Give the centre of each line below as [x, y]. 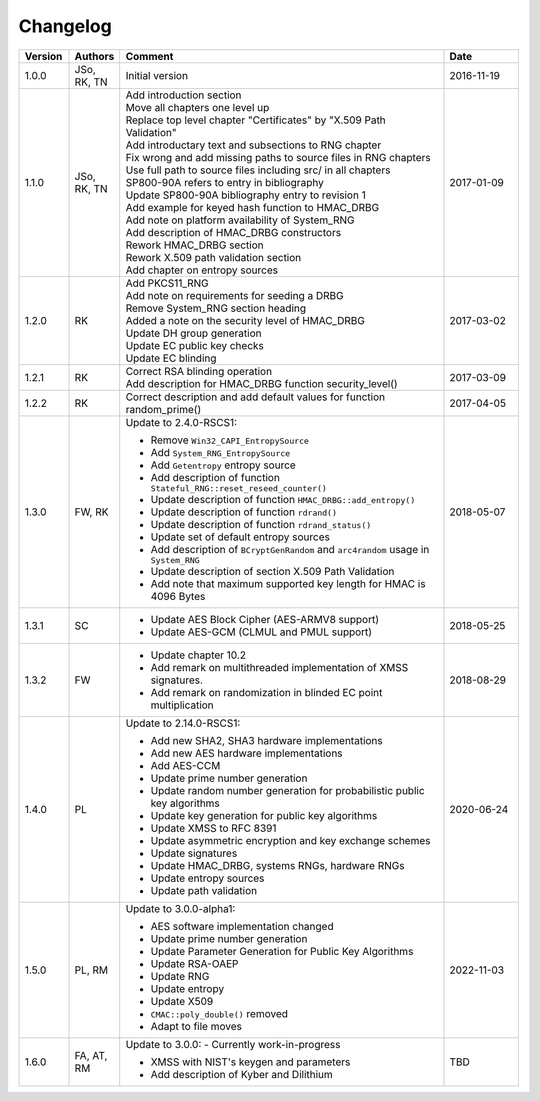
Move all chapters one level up [197, 107]
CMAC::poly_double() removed [219, 1013]
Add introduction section [183, 95]
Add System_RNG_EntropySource [220, 452]
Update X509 [182, 1001]
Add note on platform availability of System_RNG [240, 220]
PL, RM [91, 970]
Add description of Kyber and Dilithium [242, 1074]
